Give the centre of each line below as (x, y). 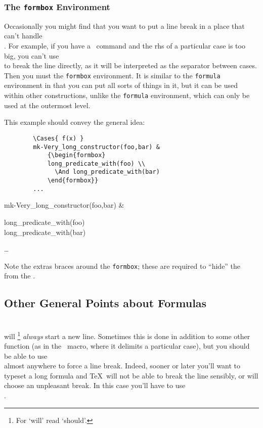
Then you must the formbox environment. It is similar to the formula (112, 75)
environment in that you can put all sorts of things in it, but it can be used (121, 85)
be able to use (26, 355)
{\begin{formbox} (76, 155)
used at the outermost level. (47, 105)
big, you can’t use (32, 55)
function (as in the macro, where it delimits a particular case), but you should (127, 346)
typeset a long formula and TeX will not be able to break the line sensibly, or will (131, 375)
